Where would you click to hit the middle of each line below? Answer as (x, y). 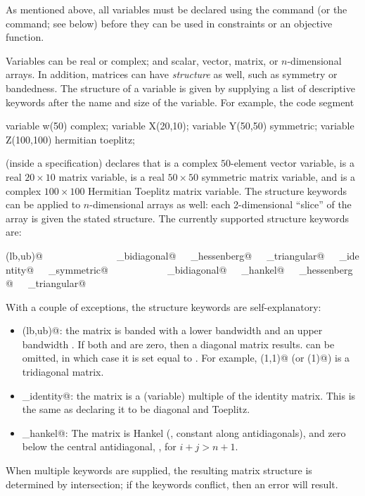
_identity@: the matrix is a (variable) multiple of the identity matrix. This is (189, 395)
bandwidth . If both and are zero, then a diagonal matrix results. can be (178, 344)
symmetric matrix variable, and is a (278, 176)
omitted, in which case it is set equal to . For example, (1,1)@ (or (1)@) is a (186, 358)
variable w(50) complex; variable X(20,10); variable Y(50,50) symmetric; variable (180, 126)
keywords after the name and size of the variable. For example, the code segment (180, 102)
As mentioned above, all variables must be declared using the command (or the (177, 9)
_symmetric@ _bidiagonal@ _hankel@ (167, 269)
